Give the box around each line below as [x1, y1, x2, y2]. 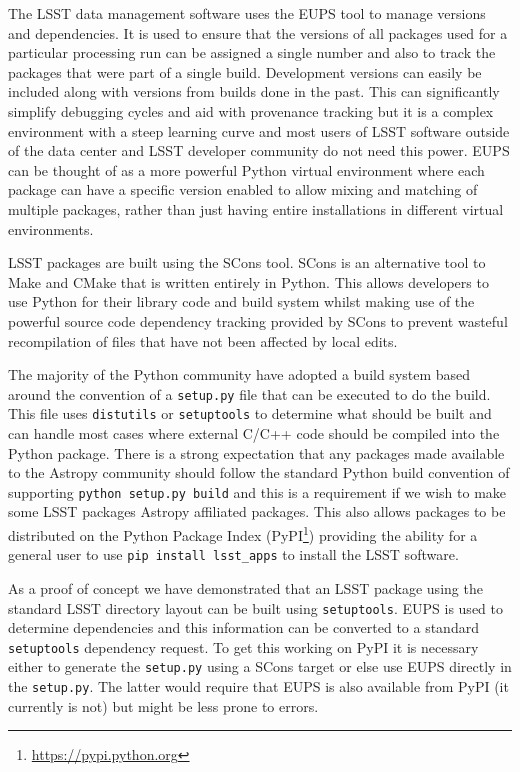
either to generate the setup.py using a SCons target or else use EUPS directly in [8, 656, 512, 677]
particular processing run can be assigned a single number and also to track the [8, 42, 496, 63]
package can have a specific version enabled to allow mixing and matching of [8, 179, 478, 200]
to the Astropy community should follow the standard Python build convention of [8, 462, 510, 483]
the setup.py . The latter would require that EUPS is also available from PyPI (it [8, 676, 509, 697]
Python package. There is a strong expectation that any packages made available [8, 442, 505, 463]
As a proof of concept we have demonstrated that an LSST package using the [8, 577, 483, 598]
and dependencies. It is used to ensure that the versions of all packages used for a [8, 22, 508, 43]
